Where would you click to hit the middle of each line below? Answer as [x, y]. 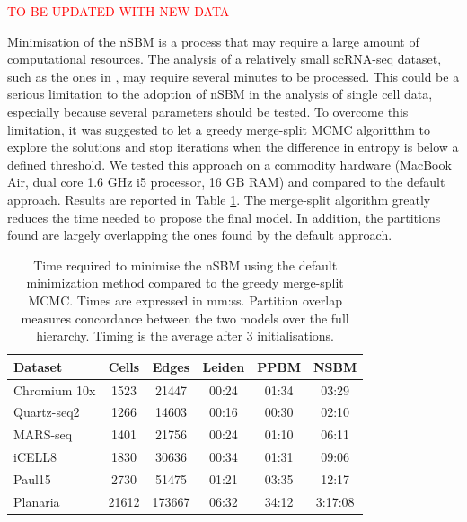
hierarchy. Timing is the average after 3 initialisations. [185, 336]
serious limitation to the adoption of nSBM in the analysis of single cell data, [220, 94]
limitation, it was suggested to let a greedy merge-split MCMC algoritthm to [219, 129]
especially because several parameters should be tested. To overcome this [208, 111]
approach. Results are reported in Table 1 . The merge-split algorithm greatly [219, 199]
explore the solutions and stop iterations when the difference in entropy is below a [233, 147]
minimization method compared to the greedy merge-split [185, 283]
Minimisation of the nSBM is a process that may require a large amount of [213, 41]
